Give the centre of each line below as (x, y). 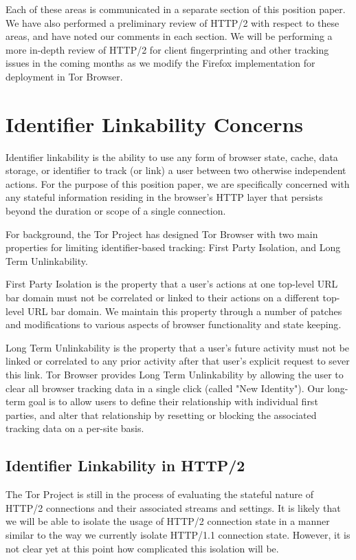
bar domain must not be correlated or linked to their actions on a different (163, 298)
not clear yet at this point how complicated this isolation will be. (142, 548)
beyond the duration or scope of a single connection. (116, 211)
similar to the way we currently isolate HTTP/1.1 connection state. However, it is (178, 534)
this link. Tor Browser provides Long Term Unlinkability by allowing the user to (175, 374)
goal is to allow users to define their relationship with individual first (173, 401)
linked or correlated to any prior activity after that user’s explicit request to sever (178, 361)
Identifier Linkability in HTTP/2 (125, 465)
